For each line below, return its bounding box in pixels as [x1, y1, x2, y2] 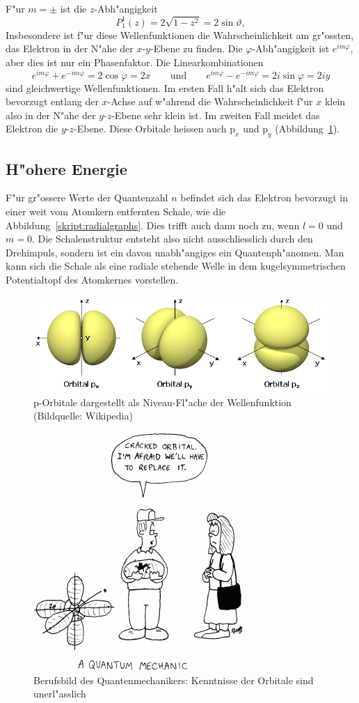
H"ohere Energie [6, 157, 127, 179]
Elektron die [6, 121, 58, 136]
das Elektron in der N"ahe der [6, 41, 134, 56]
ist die [60, 1, 87, 15]
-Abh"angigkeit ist [252, 41, 330, 56]
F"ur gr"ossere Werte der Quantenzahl [6, 190, 168, 205]
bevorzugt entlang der [6, 94, 99, 109]
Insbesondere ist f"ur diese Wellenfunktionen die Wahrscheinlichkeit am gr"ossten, [6, 27, 354, 42]
